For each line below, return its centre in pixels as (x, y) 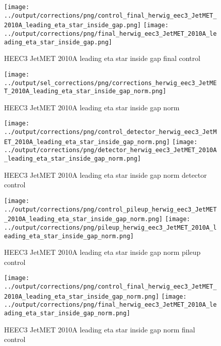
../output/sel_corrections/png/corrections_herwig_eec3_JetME (111, 83)
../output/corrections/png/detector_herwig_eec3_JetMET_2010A (111, 150)
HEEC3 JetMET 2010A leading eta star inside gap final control (102, 58)
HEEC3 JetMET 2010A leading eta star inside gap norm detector (105, 175)
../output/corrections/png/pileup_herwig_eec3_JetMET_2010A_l (111, 227)
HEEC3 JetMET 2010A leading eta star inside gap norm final (100, 329)
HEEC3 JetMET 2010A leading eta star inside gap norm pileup (102, 252)
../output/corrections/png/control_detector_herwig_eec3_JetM (111, 132)
